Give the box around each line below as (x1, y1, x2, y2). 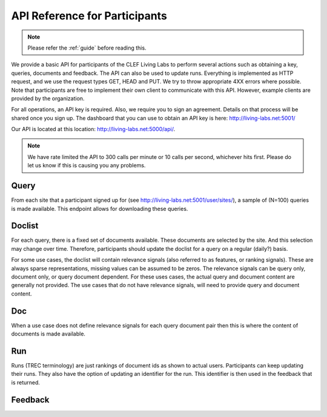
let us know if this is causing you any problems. (27, 162, 146, 169)
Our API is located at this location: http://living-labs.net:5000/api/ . (11, 126, 176, 133)
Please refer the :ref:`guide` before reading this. (27, 44, 147, 51)
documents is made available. (11, 330, 86, 338)
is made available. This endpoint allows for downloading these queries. (11, 205, 188, 212)
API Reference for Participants (11, 9, 168, 22)
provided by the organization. (11, 94, 85, 102)
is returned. (11, 378, 41, 386)
